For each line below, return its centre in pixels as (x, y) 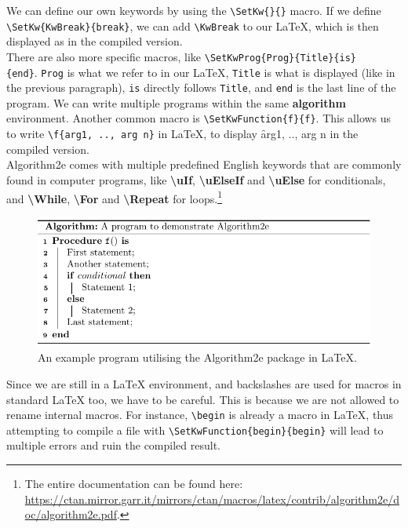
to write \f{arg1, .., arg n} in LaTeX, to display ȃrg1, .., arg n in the (182, 134)
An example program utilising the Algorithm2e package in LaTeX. (197, 357)
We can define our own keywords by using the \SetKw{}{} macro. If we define (194, 10)
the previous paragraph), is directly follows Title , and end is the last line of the (201, 87)
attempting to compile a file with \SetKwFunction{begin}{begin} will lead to (195, 430)
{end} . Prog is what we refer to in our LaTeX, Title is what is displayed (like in (201, 72)
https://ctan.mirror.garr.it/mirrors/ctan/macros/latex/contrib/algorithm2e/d (212, 499)
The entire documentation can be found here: (134, 484)
